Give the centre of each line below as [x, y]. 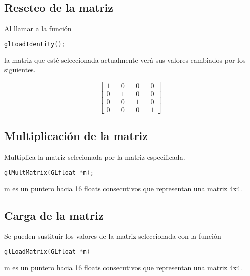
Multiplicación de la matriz [76, 136]
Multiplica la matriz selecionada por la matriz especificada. [95, 157]
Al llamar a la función [38, 28]
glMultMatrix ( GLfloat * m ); [49, 172]
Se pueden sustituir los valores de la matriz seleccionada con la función [113, 236]
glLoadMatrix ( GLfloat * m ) [47, 252]
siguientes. [20, 70]
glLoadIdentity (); [35, 44]
